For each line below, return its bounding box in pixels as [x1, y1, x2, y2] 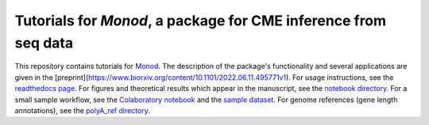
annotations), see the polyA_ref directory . [14, 105, 150, 115]
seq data [14, 34, 74, 51]
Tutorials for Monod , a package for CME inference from [14, 12, 387, 29]
